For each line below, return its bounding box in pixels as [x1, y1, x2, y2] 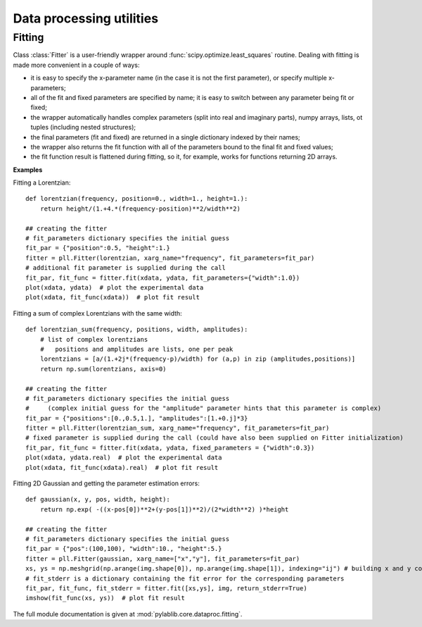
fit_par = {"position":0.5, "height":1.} [25, 244, 170, 252]
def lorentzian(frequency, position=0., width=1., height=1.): [25, 194, 248, 203]
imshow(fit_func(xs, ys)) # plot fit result [25, 594, 186, 602]
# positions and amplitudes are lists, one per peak [39, 345, 234, 353]
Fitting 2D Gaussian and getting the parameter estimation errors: [13, 479, 200, 488]
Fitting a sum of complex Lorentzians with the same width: [13, 309, 182, 317]
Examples [13, 166, 43, 174]
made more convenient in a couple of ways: [13, 61, 140, 69]
